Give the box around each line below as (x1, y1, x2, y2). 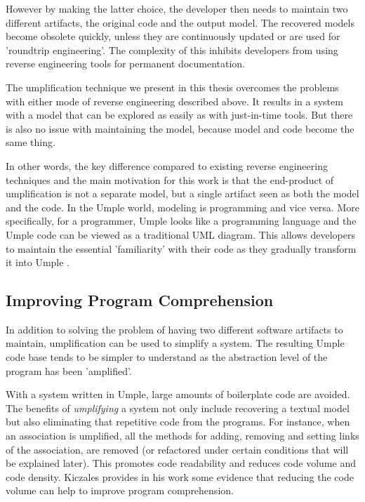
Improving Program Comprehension (6, 289, 274, 311)
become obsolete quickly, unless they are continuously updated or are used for (6, 29, 340, 44)
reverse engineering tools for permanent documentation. (6, 56, 246, 71)
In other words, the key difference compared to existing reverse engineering (6, 158, 328, 173)
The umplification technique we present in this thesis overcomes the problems (6, 79, 339, 94)
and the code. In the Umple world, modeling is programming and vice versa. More (6, 199, 359, 214)
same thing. (6, 135, 55, 150)
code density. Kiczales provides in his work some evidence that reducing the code (6, 469, 354, 484)
